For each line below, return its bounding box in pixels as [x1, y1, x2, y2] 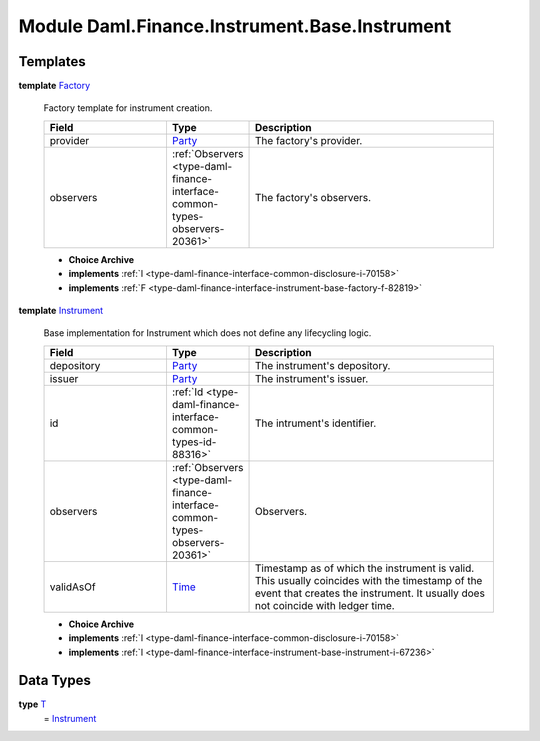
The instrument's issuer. [255, 371, 369, 385]
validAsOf [49, 580, 96, 594]
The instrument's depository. [255, 358, 391, 372]
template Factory [18, 80, 91, 92]
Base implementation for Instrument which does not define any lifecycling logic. [43, 327, 372, 339]
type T [18, 698, 47, 710]
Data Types [18, 672, 92, 689]
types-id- [171, 435, 217, 449]
